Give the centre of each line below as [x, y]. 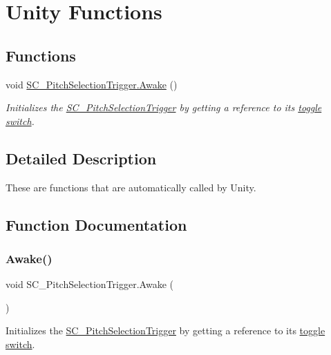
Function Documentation [96, 224]
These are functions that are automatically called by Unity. [131, 187]
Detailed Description [81, 158]
